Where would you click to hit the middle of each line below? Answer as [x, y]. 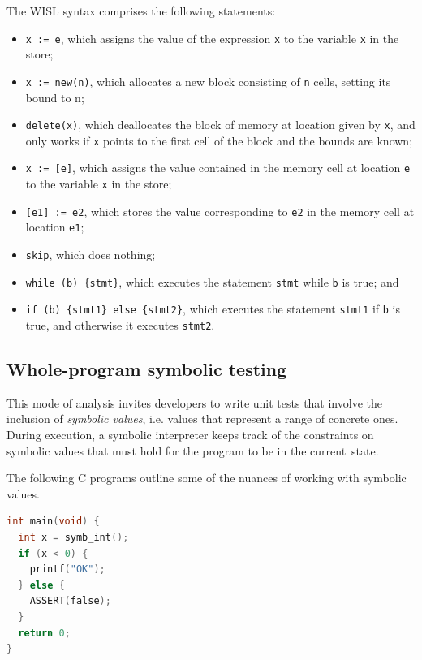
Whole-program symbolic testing [147, 369]
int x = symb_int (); [73, 538]
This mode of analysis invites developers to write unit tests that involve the [194, 402]
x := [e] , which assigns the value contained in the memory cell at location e [218, 168]
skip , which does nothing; [90, 255]
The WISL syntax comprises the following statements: [141, 11]
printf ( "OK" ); [67, 569]
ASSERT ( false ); [70, 601]
